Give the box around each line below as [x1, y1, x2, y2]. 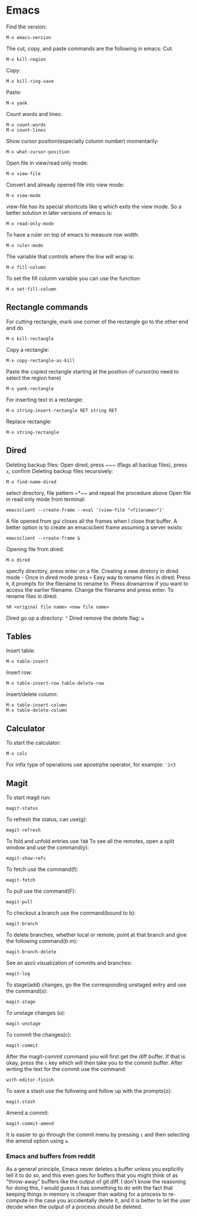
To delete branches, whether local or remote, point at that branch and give [6, 931, 187, 938]
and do [6, 324, 24, 332]
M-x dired [6, 557, 31, 563]
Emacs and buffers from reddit [6, 1152, 96, 1160]
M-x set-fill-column [6, 286, 57, 292]
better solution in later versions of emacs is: [6, 209, 113, 216]
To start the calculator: [6, 739, 61, 747]
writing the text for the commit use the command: [6, 1066, 127, 1072]
